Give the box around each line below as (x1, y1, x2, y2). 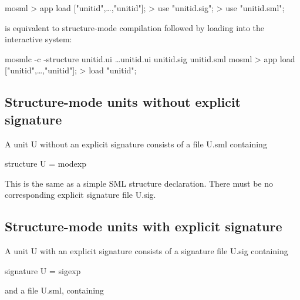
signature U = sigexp (5, 264, 81, 277)
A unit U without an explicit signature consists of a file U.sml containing (5, 137, 267, 150)
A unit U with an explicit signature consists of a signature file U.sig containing (5, 245, 288, 257)
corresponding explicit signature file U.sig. (5, 188, 156, 201)
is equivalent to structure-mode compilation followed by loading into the (5, 21, 265, 33)
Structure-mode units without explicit (5, 93, 241, 111)
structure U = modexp (5, 157, 86, 170)
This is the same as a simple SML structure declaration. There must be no (5, 177, 274, 189)
